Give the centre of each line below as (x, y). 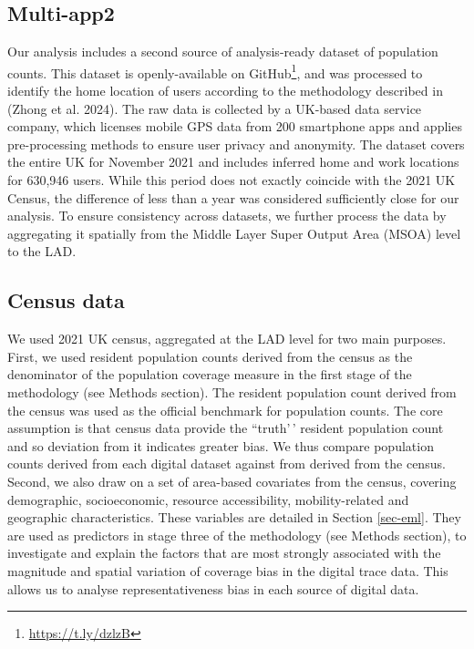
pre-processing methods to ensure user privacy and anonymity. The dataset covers (236, 144)
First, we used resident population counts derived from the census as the (210, 356)
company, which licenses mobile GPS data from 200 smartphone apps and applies (235, 126)
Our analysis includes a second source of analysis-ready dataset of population (223, 52)
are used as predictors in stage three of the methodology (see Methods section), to (237, 535)
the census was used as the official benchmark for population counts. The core (225, 410)
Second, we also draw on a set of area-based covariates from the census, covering (232, 481)
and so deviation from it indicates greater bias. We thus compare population (221, 445)
